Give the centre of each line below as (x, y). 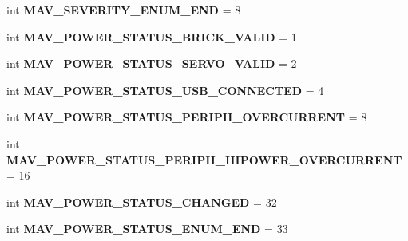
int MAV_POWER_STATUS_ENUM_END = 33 (147, 229)
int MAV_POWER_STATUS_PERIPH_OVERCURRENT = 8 (187, 117)
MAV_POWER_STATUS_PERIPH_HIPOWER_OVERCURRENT (204, 159)
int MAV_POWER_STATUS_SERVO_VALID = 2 (152, 63)
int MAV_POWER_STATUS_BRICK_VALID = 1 (152, 36)
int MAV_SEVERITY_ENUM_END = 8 (124, 10)
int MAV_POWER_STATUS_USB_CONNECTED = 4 (165, 90)
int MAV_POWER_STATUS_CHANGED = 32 (142, 201)
